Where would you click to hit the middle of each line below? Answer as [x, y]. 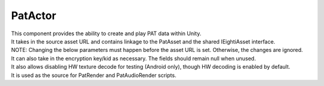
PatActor [34, 16]
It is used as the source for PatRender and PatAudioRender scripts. [94, 75]
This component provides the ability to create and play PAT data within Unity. [106, 33]
